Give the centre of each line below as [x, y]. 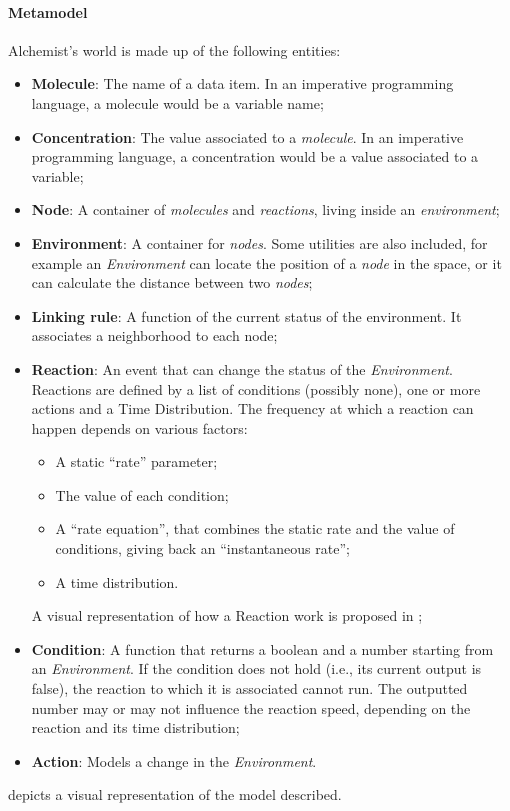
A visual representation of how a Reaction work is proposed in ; [227, 615]
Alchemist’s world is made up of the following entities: [174, 49]
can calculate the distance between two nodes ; [172, 282]
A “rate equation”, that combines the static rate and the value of [255, 528]
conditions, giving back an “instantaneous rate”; [202, 548]
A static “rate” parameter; [136, 461]
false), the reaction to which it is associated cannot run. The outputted [249, 688]
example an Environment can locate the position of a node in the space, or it [266, 262]
